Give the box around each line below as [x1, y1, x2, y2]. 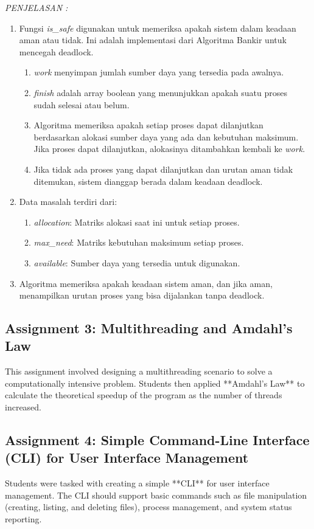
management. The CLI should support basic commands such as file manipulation [5, 488, 307, 501]
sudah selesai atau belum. [33, 98, 130, 111]
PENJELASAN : [5, 1, 68, 13]
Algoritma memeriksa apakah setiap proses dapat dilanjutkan [33, 119, 263, 131]
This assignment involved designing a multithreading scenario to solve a [5, 365, 273, 378]
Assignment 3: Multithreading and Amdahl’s [5, 319, 293, 337]
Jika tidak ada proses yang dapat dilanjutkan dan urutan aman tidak [33, 162, 293, 175]
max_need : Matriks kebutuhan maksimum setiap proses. [33, 236, 244, 249]
